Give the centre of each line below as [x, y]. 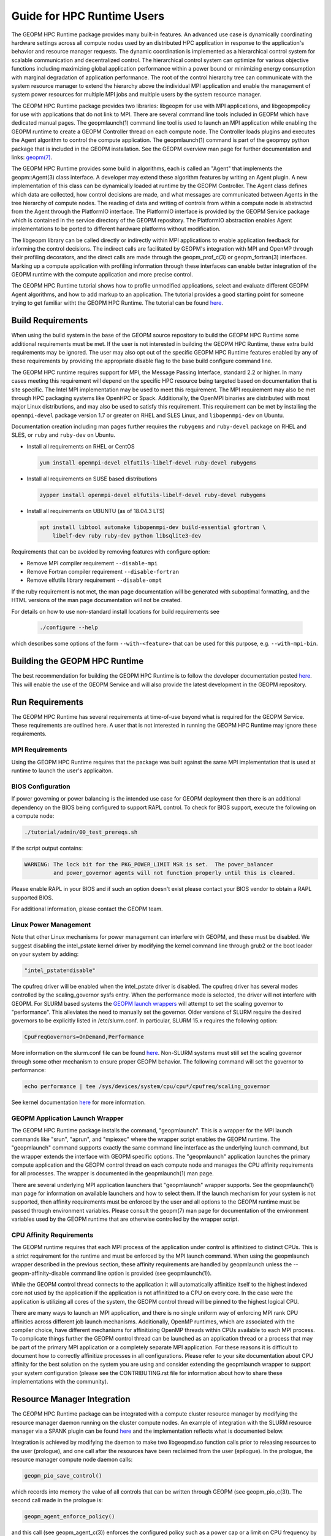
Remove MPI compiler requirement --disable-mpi [92, 563]
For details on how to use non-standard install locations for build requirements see [116, 611]
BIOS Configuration [41, 786]
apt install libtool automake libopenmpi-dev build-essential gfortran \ [153, 527]
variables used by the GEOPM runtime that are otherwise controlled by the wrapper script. [125, 1219]
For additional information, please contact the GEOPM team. [87, 909]
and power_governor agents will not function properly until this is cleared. [174, 873]
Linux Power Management [51, 925]
